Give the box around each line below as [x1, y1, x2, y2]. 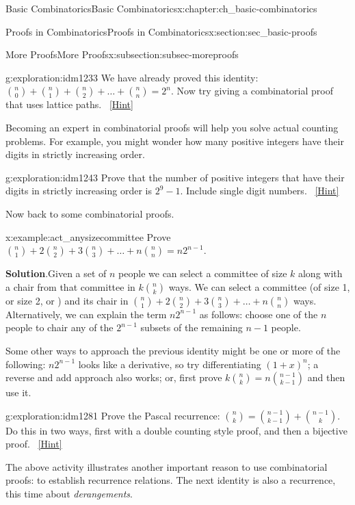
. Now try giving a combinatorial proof [170, 83, 333, 98]
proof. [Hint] [5, 437, 62, 451]
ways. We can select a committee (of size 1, [168, 279, 350, 294]
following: [5, 357, 46, 371]
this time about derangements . [5, 487, 133, 501]
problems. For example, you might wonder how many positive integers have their [5, 133, 344, 148]
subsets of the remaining [140, 320, 243, 335]
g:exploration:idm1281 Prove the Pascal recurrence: [5, 408, 220, 422]
